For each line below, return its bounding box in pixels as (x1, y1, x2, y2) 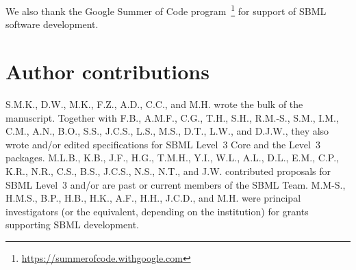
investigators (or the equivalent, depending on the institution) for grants (5, 204, 309, 218)
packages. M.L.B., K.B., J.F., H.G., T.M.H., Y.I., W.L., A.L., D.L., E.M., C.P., (5, 150, 339, 165)
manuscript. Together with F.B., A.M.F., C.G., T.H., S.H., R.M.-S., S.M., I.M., (5, 110, 339, 124)
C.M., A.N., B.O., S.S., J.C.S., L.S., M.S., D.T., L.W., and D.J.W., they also (5, 124, 329, 138)
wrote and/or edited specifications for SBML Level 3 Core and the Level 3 (5, 137, 320, 151)
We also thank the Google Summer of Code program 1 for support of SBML (5, 2, 327, 18)
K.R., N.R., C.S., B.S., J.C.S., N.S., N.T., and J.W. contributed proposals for (5, 163, 331, 178)
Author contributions (5, 57, 209, 85)
